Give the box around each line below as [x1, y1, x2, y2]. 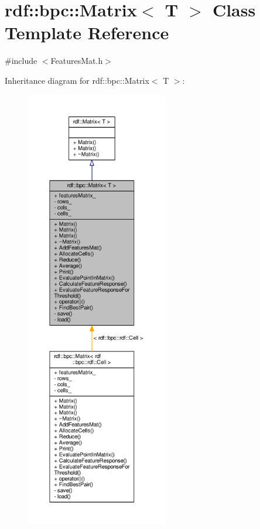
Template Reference [5, 21, 169, 45]
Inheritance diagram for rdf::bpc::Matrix [5, 74, 149, 86]
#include [5, 54, 37, 67]
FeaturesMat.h [50, 54, 103, 67]
